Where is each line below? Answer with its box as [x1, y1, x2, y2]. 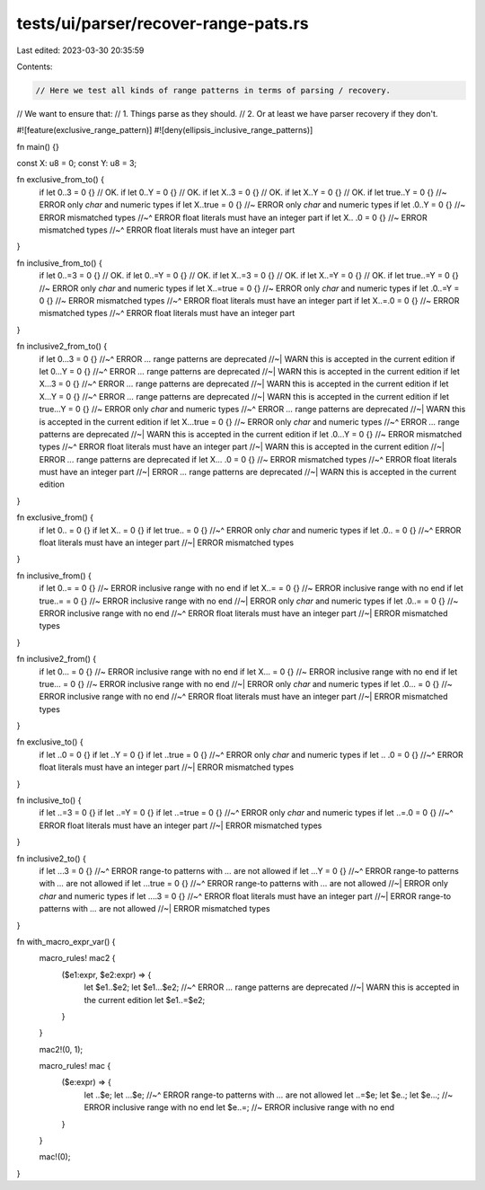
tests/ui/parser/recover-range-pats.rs [16, 13, 309, 33]
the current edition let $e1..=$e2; [84, 994, 206, 1005]
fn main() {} [16, 141, 60, 152]
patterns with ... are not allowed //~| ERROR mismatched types [39, 904, 270, 914]
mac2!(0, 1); [39, 1044, 84, 1054]
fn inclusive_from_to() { [16, 257, 102, 269]
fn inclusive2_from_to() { [16, 341, 108, 352]
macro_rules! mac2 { [39, 953, 116, 964]
